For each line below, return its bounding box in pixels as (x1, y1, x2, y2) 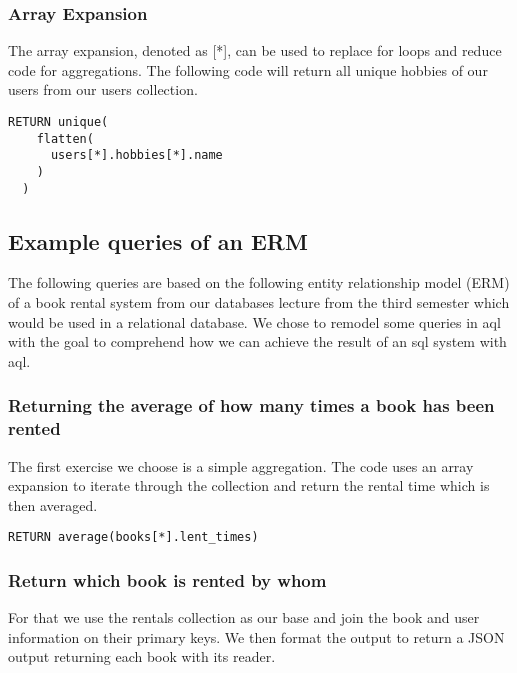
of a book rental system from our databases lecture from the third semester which (8, 292, 510, 313)
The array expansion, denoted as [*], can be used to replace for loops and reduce (8, 40, 502, 61)
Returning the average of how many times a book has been (8, 393, 495, 418)
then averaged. (8, 494, 98, 515)
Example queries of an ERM (8, 225, 308, 256)
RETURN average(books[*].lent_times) (8, 530, 259, 545)
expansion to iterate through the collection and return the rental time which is (8, 475, 490, 496)
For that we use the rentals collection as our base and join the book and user (8, 607, 480, 628)
